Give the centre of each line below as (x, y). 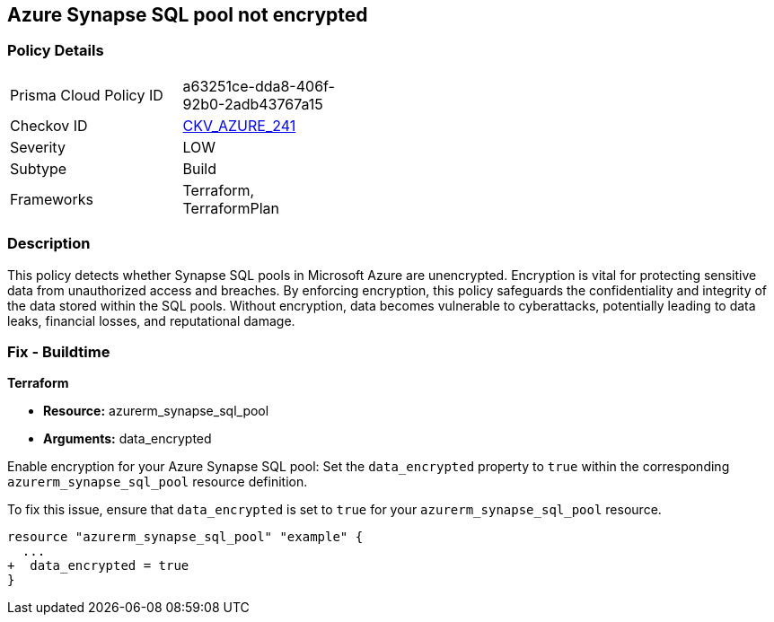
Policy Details (56, 51)
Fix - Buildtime (59, 351)
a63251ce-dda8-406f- (259, 86)
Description (49, 244)
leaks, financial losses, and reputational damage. (151, 320)
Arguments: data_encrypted (128, 439)
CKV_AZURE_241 (239, 125)
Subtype (39, 168)
